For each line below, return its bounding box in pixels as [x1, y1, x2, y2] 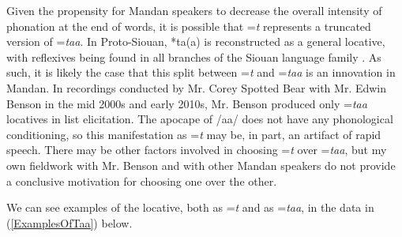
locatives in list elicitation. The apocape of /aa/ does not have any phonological [6, 111, 393, 127]
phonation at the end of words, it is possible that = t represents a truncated [6, 17, 371, 34]
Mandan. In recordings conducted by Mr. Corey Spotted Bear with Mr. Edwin [6, 79, 387, 96]
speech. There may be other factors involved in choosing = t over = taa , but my [6, 141, 387, 158]
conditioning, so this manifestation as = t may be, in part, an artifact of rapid [6, 126, 381, 142]
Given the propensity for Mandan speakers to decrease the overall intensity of [6, 2, 382, 18]
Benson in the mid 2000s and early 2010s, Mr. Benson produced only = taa [6, 95, 367, 111]
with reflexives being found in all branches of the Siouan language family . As [6, 48, 381, 65]
